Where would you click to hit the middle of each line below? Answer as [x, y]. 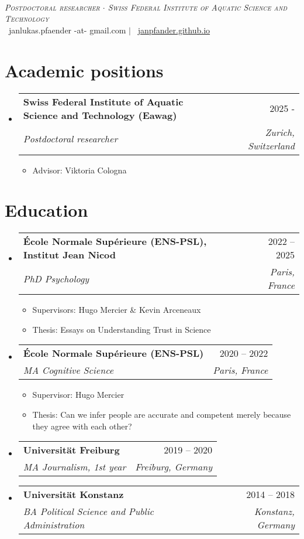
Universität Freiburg [71, 450]
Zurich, [280, 132]
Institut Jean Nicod [70, 255]
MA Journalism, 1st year [75, 467]
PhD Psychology [56, 278]
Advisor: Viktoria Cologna [80, 170]
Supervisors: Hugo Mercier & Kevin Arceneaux [117, 310]
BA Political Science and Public [88, 511]
